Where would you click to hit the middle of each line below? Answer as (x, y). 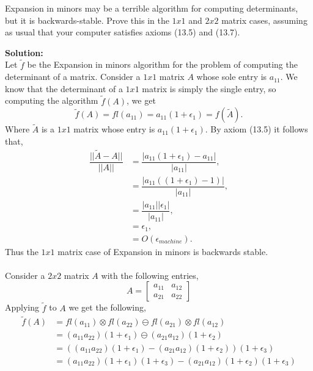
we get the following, (107, 307)
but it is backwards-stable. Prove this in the (87, 20)
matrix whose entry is (114, 129)
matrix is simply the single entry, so (209, 88)
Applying (22, 307)
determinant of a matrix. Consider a (73, 77)
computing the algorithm (52, 100)
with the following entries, (150, 275)
